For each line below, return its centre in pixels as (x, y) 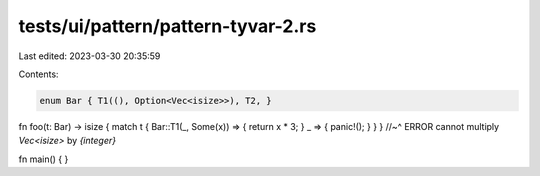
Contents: (38, 74)
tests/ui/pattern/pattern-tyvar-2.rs (167, 26)
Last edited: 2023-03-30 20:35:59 (89, 56)
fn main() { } (43, 159)
